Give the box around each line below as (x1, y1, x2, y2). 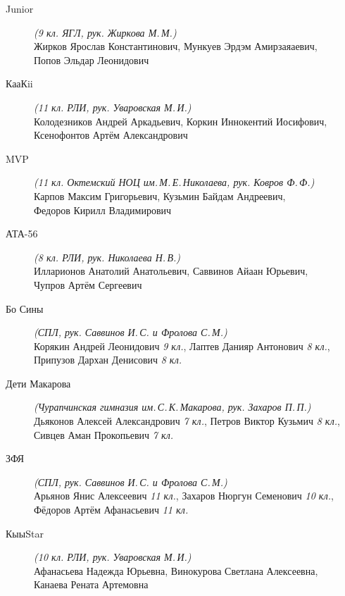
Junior (6, 1, 34, 15)
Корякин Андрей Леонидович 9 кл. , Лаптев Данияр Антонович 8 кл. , (34, 338, 330, 353)
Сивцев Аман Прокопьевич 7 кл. (34, 427, 174, 442)
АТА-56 (6, 226, 38, 241)
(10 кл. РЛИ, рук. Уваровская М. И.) (34, 550, 192, 564)
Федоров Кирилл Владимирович (34, 202, 172, 217)
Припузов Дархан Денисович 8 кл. (34, 352, 182, 367)
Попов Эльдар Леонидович (34, 52, 149, 67)
